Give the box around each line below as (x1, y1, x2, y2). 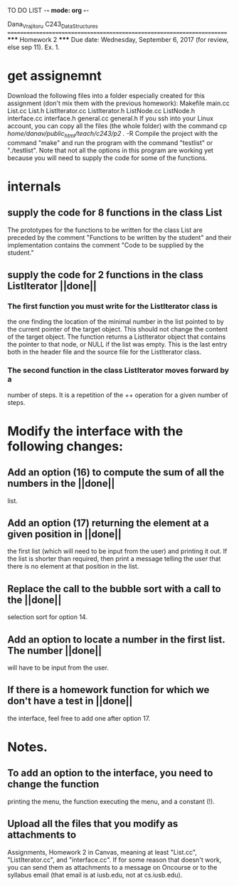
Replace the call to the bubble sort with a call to (7, 583, 222, 595)
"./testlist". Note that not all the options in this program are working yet (7, 146, 213, 154)
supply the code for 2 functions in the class (7, 268, 204, 280)
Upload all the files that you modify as (7, 818, 179, 830)
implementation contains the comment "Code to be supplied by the (7, 241, 204, 249)
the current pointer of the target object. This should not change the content (7, 325, 228, 334)
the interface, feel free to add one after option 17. (7, 714, 151, 722)
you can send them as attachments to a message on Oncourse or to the (7, 863, 218, 871)
